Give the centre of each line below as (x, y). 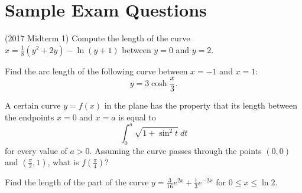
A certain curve (33, 105)
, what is (63, 162)
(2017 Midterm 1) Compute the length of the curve (98, 38)
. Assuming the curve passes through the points (176, 150)
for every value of (36, 150)
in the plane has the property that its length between (201, 105)
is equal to (137, 117)
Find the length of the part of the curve (77, 182)
